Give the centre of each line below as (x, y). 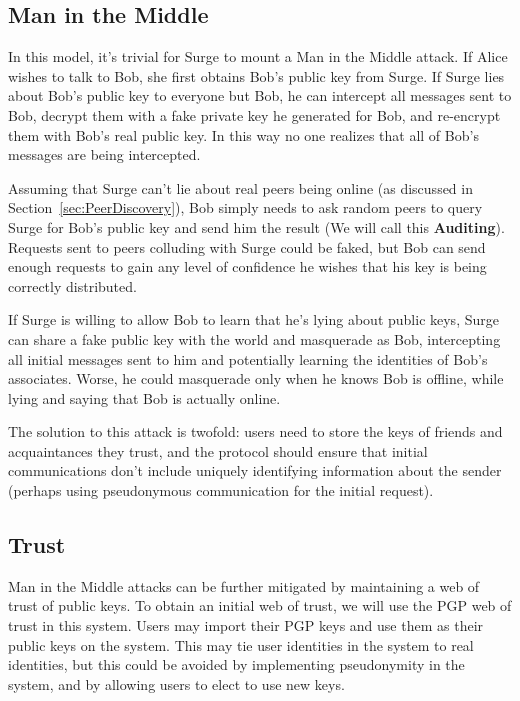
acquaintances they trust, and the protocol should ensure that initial (218, 450)
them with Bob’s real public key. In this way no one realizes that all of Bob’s (243, 134)
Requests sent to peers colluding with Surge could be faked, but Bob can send (247, 246)
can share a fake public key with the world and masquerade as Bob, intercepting (254, 338)
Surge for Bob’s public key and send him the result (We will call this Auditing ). (256, 226)
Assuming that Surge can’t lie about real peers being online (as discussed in (240, 187)
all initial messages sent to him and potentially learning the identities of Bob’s (248, 358)
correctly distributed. (72, 285)
